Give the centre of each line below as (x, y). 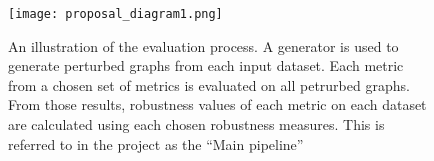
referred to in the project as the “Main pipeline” (156, 143)
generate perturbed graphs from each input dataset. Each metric (206, 65)
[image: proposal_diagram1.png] (115, 14)
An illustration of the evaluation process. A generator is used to (203, 45)
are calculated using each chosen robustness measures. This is (196, 124)
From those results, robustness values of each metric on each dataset (217, 104)
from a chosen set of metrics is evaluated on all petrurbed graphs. (209, 84)
